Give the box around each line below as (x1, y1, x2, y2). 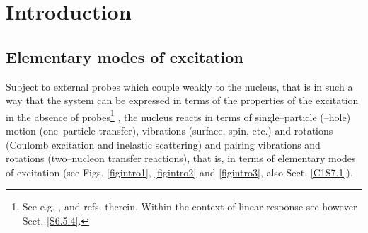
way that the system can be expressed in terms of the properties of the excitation (6, 93, 359, 108)
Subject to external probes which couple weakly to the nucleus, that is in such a (6, 79, 353, 93)
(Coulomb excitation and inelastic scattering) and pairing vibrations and (6, 137, 321, 152)
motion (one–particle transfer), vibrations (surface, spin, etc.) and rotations (6, 123, 333, 138)
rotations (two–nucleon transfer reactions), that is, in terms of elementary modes (6, 151, 356, 166)
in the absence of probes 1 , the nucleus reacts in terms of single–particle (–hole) (6, 107, 351, 124)
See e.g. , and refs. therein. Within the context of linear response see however (22, 199, 357, 214)
